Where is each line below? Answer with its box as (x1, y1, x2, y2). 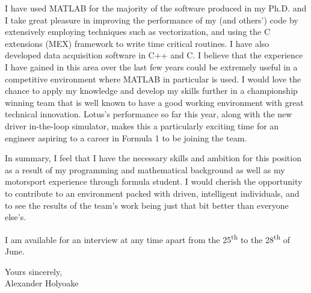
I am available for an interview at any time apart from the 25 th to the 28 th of (5, 231, 291, 245)
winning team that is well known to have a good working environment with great (5, 96, 304, 108)
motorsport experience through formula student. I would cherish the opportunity (5, 175, 303, 188)
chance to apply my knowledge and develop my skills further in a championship (5, 84, 298, 97)
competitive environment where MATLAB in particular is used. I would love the (5, 72, 301, 85)
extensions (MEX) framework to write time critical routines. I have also (5, 37, 269, 49)
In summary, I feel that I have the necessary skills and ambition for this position (5, 152, 301, 164)
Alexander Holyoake (5, 277, 79, 289)
